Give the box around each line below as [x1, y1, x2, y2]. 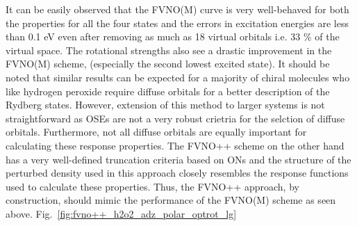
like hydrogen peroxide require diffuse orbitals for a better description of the [6, 83, 330, 98]
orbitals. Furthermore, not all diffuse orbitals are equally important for [6, 124, 307, 139]
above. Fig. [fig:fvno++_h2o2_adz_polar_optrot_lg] [6, 206, 237, 220]
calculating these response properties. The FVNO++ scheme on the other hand [6, 138, 344, 152]
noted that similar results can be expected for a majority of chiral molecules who [6, 70, 350, 84]
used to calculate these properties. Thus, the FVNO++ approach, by [6, 179, 299, 193]
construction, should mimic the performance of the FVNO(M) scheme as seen [6, 193, 336, 207]
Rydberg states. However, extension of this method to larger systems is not [6, 97, 325, 112]
